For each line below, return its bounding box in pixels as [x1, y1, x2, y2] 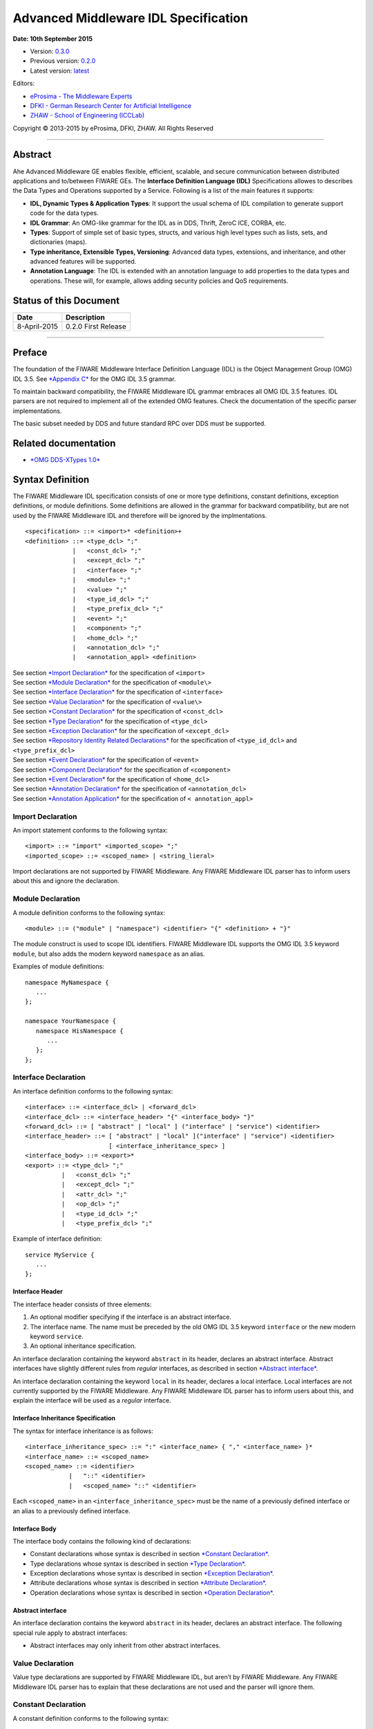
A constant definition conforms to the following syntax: [12, 1714, 169, 1722]
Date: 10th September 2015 [12, 35, 93, 43]
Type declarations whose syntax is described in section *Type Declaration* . [30, 1560, 247, 1568]
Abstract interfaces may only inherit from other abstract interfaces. [30, 1641, 221, 1649]
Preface [12, 346, 48, 359]
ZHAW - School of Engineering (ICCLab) [30, 111, 145, 120]
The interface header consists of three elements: [12, 1300, 152, 1309]
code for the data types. [30, 209, 99, 217]
